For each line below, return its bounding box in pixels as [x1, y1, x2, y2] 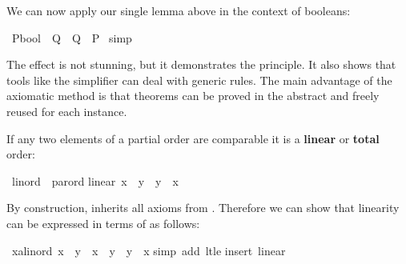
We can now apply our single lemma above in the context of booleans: [6, 2, 351, 18]
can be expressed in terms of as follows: [6, 214, 200, 231]
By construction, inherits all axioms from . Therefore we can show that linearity [6, 199, 400, 216]
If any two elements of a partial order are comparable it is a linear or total [6, 130, 380, 146]
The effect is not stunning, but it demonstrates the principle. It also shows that [6, 56, 396, 73]
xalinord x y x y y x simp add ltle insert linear [11, 242, 286, 258]
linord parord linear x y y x [11, 172, 179, 189]
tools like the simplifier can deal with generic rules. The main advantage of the [6, 71, 392, 88]
